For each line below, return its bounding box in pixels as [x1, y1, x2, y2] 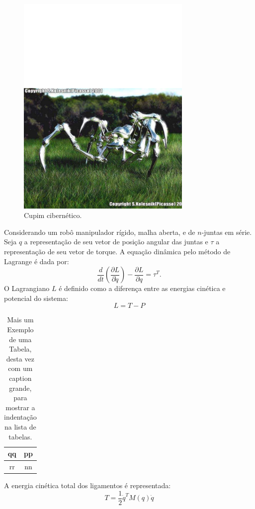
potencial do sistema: [4, 292, 68, 303]
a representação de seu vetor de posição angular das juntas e [24, 236, 208, 247]
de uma [9, 334, 32, 344]
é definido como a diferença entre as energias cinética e [59, 283, 226, 293]
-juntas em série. [201, 226, 252, 237]
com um [8, 363, 33, 373]
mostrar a [5, 402, 35, 412]
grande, [9, 382, 32, 393]
